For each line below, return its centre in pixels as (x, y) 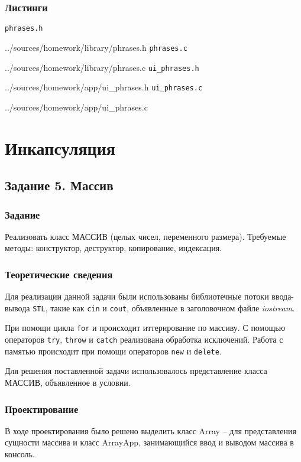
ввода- (283, 296)
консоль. (20, 454)
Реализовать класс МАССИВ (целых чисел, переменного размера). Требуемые (145, 236)
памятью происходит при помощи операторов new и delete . (113, 351)
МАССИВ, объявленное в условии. (68, 383)
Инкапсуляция (60, 147)
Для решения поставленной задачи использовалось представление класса (136, 371)
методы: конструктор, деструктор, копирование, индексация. (113, 248)
